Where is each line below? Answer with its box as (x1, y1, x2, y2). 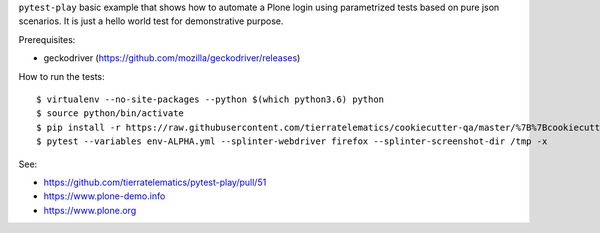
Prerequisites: (18, 33, 76, 45)
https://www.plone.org (43, 204, 137, 216)
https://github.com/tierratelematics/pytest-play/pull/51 (43, 176, 267, 188)
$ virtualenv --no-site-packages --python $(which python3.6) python (36, 93, 385, 105)
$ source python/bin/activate (36, 108, 185, 119)
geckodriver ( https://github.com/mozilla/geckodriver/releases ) (43, 52, 301, 64)
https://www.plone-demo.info (43, 190, 166, 202)
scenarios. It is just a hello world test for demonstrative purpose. (18, 15, 284, 27)
